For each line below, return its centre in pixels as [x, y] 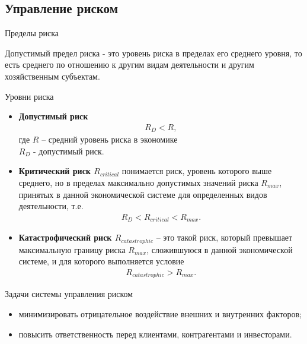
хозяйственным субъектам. [52, 76]
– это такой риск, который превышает [224, 237]
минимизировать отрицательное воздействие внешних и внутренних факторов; [160, 314]
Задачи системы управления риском [69, 294]
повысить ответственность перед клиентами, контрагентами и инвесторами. [155, 334]
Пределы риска [32, 33]
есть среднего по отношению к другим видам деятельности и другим [129, 64]
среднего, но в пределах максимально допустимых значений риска [138, 183]
